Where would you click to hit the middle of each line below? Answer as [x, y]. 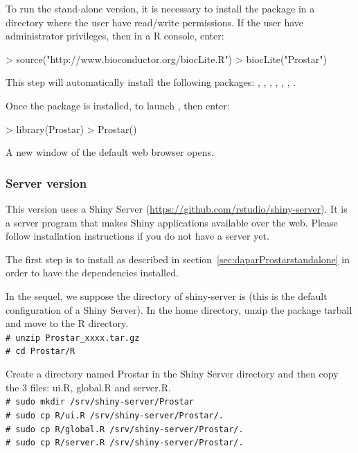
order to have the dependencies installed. [92, 273]
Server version [46, 183]
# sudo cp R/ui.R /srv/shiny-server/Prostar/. [115, 415]
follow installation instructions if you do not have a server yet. [137, 236]
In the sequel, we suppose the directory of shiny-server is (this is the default [167, 295]
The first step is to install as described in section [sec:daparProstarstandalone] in [178, 259]
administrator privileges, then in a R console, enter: [115, 36]
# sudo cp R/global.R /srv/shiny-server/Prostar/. [125, 429]
